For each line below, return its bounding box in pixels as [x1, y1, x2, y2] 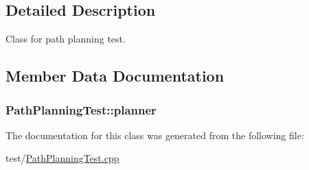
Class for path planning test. [5, 32, 126, 46]
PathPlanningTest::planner [5, 101, 157, 118]
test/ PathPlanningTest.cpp [5, 151, 119, 165]
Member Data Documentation [5, 65, 225, 86]
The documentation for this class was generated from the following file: [5, 127, 304, 142]
